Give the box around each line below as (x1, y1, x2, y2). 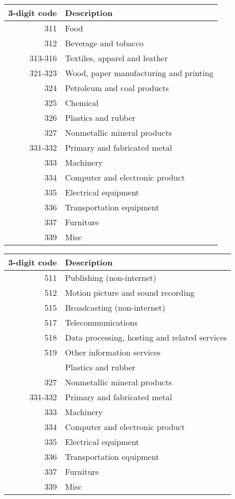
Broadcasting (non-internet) (65, 301, 165, 313)
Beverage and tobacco (65, 37, 144, 49)
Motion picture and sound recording (65, 287, 195, 298)
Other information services (65, 346, 161, 358)
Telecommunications (65, 316, 138, 328)
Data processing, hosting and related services (65, 331, 227, 343)
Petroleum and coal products (65, 82, 169, 94)
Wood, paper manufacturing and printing (65, 67, 213, 79)
